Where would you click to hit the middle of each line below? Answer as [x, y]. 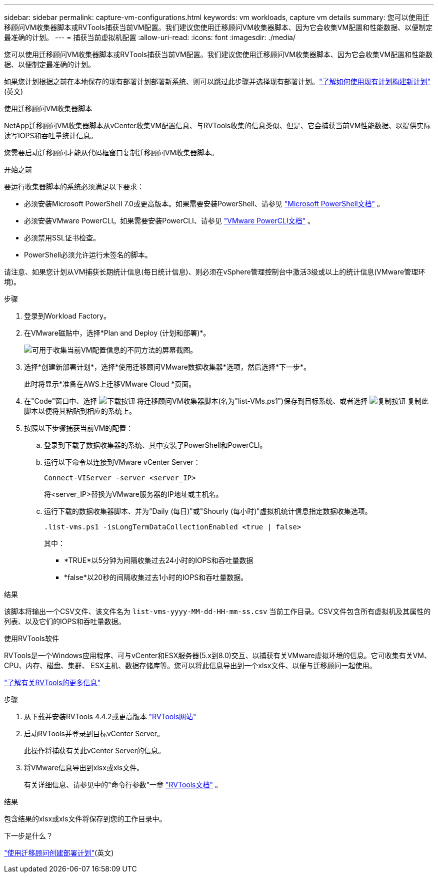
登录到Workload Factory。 [67, 316]
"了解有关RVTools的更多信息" [52, 682]
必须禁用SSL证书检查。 [62, 238]
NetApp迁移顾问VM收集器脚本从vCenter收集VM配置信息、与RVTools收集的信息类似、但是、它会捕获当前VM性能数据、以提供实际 [217, 125]
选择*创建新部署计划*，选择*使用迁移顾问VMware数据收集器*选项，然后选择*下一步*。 [167, 367]
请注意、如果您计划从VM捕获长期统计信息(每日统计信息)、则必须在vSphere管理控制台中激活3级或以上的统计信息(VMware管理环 [215, 272]
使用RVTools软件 [31, 638]
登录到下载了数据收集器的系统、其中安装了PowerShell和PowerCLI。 [155, 445]
